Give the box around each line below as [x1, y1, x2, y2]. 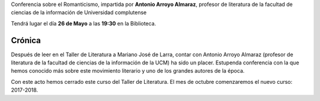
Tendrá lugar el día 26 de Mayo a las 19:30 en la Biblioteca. [11, 19, 156, 27]
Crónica [11, 35, 41, 45]
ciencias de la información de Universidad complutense [11, 9, 147, 16]
